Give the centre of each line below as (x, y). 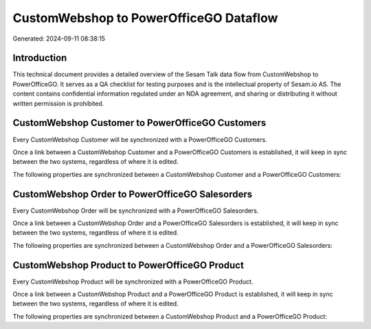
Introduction (40, 58)
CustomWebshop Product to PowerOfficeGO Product (128, 265)
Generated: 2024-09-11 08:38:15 (59, 39)
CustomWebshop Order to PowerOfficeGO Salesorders (133, 194)
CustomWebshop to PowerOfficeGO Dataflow (145, 18)
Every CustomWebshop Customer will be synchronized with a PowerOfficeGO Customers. (140, 139)
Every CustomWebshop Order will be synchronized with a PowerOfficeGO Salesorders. (136, 211)
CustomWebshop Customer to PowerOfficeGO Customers (139, 123)
